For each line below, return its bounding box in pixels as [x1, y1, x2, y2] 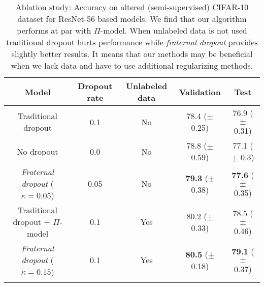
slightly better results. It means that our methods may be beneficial [11, 48, 253, 60]
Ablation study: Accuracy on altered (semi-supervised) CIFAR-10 [15, 1, 249, 13]
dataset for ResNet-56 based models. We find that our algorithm [17, 13, 247, 24]
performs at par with [17, 24, 91, 36]
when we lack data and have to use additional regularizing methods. [11, 60, 253, 71]
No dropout [17, 145, 58, 157]
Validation [179, 85, 221, 98]
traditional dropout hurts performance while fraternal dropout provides [6, 36, 258, 48]
